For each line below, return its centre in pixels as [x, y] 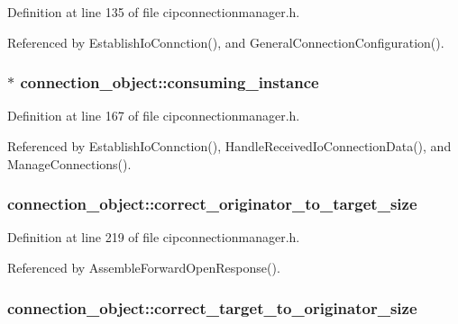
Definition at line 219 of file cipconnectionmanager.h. [154, 237]
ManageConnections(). [69, 163]
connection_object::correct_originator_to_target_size [212, 204]
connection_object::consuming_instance [169, 82]
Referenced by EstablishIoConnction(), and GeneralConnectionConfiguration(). [226, 42]
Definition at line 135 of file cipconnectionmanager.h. [154, 12]
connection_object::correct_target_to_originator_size [212, 307]
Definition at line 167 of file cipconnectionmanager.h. [154, 116]
